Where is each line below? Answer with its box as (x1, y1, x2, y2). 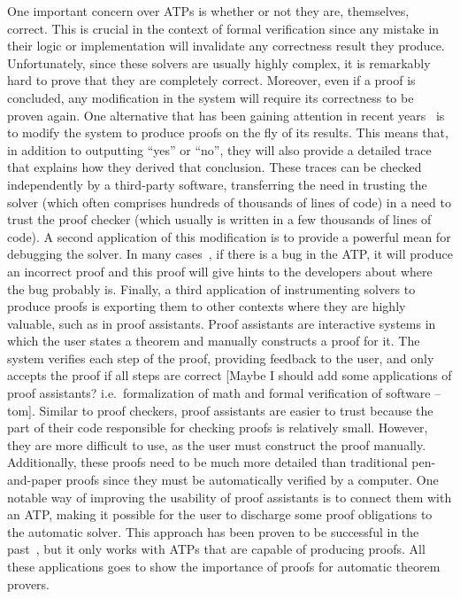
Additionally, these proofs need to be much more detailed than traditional (7, 453, 408, 471)
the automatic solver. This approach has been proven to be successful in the (7, 522, 419, 541)
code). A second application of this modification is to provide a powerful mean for (7, 227, 451, 245)
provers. (7, 574, 50, 593)
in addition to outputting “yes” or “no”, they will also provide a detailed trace (7, 140, 432, 159)
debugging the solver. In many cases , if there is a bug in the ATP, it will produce (7, 245, 453, 263)
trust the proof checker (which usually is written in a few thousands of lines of (7, 210, 432, 229)
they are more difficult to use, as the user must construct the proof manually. (7, 435, 426, 454)
